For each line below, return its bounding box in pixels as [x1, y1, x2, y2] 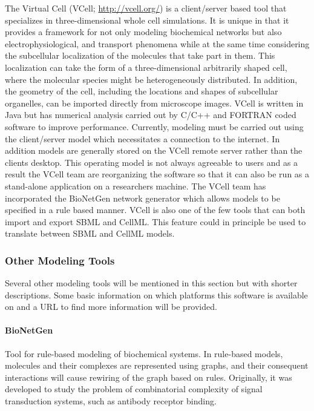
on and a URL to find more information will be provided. [5, 300, 217, 313]
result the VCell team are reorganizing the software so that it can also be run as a [5, 168, 310, 180]
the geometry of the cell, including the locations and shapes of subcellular [5, 85, 278, 97]
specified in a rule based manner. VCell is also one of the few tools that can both [5, 203, 306, 216]
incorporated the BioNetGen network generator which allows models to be [5, 191, 280, 204]
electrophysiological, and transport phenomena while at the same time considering [5, 37, 310, 50]
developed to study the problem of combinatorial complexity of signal [5, 383, 263, 395]
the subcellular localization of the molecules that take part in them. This [5, 49, 275, 62]
